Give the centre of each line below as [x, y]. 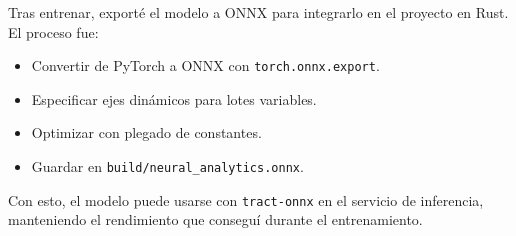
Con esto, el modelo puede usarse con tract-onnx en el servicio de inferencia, [246, 199]
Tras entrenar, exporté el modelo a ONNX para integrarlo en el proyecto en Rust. [258, 12]
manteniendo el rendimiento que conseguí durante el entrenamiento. [215, 219]
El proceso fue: [53, 31]
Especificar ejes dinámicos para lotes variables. [174, 98]
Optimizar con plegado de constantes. [146, 132]
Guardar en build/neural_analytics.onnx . [167, 166]
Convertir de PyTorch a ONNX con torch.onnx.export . [205, 65]
